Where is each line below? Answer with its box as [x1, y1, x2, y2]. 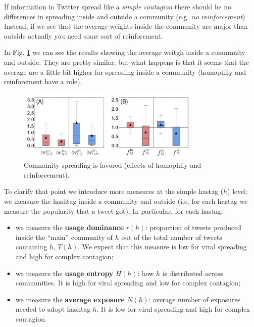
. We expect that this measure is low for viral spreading [78, 241, 247, 252]
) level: [227, 186, 248, 196]
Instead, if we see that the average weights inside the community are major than [4, 21, 248, 31]
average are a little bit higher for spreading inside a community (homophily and [4, 66, 246, 77]
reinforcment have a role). [4, 76, 82, 87]
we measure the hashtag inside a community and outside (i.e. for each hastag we [4, 195, 248, 206]
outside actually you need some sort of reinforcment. [4, 30, 163, 41]
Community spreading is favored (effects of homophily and [24, 160, 202, 170]
